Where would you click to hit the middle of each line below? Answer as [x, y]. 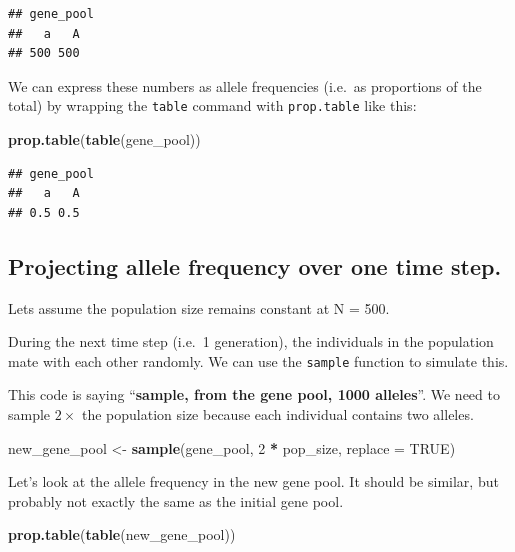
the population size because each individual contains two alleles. [277, 414]
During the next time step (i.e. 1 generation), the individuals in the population [251, 341]
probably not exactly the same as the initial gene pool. [176, 500]
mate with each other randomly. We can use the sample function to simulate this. [258, 360]
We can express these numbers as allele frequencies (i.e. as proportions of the [245, 85]
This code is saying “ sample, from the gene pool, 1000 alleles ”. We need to [254, 394]
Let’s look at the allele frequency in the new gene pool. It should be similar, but [253, 481]
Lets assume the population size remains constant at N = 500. [199, 307]
